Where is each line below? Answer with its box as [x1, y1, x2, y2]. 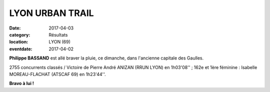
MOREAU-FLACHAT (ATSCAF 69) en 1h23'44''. [9, 71, 106, 77]
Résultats [48, 31, 68, 37]
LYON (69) [48, 39, 71, 45]
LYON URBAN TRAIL [9, 7, 94, 18]
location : [9, 39, 28, 45]
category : [9, 31, 30, 37]
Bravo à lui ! [9, 80, 34, 86]
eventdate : [9, 45, 32, 52]
